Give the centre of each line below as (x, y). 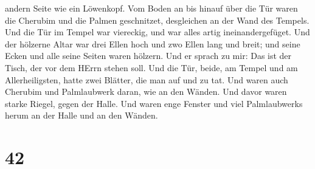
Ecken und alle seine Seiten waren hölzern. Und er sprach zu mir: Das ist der (148, 56)
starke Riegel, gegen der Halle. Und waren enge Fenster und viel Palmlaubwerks (154, 103)
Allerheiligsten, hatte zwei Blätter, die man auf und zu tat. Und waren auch (147, 79)
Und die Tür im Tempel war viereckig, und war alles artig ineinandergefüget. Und (157, 32)
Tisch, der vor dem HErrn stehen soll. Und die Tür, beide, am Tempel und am (151, 67)
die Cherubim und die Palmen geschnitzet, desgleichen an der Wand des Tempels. (157, 20)
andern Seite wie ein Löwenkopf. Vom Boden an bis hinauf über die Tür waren (151, 8)
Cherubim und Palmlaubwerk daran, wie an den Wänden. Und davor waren (146, 91)
